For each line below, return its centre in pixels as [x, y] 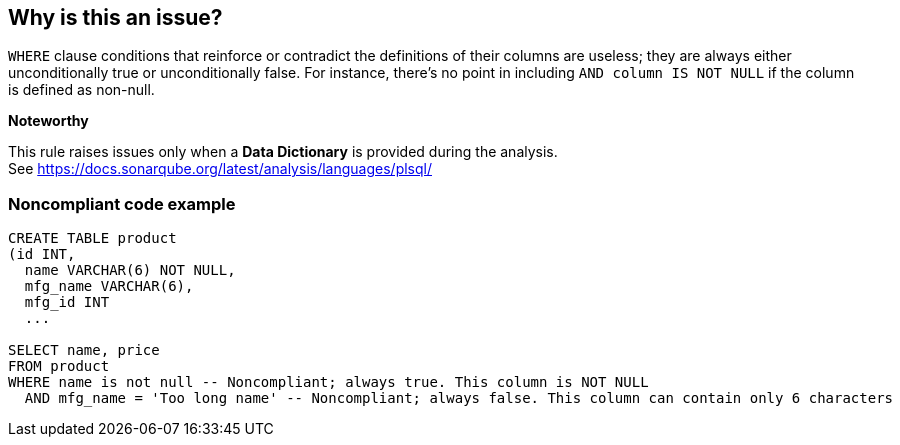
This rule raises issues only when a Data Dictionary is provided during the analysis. [283, 152]
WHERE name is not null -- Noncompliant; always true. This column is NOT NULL [328, 382]
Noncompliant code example [122, 203]
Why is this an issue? [115, 17]
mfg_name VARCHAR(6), [109, 286]
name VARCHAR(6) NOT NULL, [130, 270]
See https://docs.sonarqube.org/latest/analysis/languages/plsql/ [220, 169]
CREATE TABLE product [92, 238]
